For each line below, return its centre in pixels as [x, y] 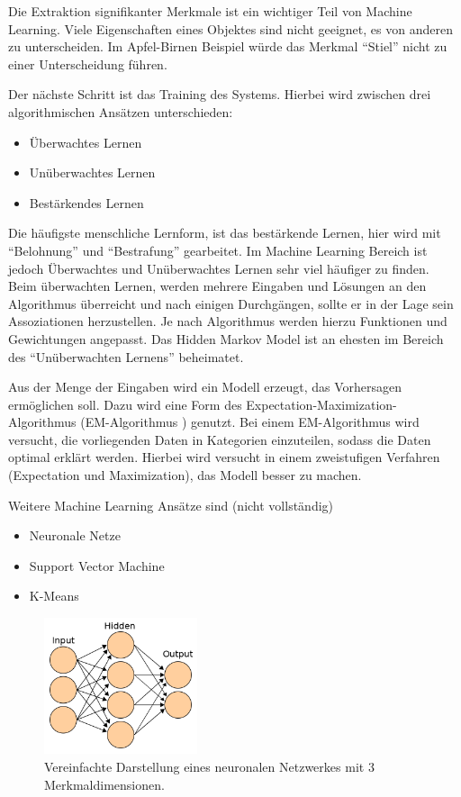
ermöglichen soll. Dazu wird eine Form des [125, 404]
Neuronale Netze [75, 535]
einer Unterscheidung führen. [88, 63]
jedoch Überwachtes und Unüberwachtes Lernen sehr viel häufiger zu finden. [219, 268]
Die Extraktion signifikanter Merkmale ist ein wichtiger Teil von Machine [210, 11]
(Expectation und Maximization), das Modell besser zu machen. [185, 475]
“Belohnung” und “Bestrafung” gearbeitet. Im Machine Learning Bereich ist [218, 250]
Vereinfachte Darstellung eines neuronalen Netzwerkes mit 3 [209, 767]
